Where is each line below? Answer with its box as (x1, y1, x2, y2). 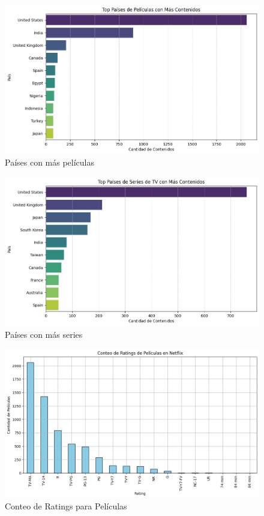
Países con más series (5, 328, 83, 340)
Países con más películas (5, 156, 95, 169)
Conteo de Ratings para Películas (5, 500, 127, 512)
